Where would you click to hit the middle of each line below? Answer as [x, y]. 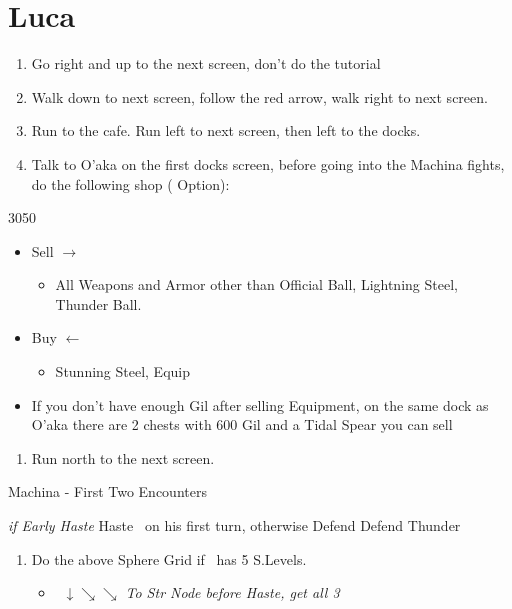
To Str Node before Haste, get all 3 [232, 592]
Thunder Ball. [98, 303]
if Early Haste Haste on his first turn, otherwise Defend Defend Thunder [234, 525]
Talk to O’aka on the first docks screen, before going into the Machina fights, [268, 163]
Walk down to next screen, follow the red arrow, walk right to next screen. [259, 96]
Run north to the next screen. [123, 457]
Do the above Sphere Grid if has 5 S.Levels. [169, 558]
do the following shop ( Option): [130, 183]
